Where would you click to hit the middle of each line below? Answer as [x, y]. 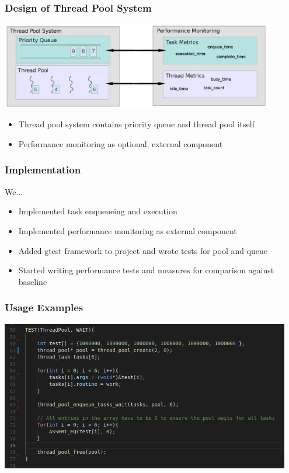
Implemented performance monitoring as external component [128, 230]
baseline [33, 281]
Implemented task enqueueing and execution [98, 211]
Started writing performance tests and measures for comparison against [146, 270]
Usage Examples [44, 307]
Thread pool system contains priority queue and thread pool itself [136, 124]
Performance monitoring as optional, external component [121, 143]
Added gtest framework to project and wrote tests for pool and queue [143, 250]
